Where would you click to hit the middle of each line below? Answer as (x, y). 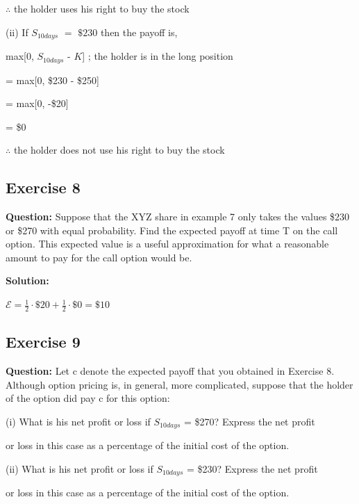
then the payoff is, (139, 32)
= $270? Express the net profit (250, 421)
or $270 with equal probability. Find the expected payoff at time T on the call (172, 230)
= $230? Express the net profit (252, 468)
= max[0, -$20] (37, 103)
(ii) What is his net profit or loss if (80, 468)
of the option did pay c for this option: (88, 398)
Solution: (27, 281)
